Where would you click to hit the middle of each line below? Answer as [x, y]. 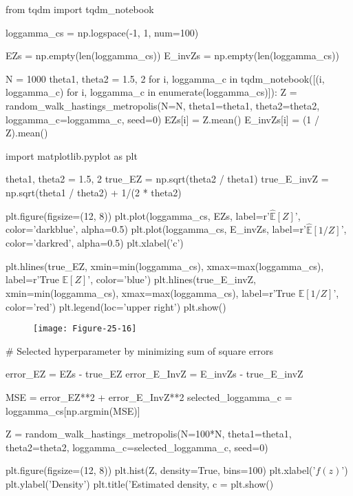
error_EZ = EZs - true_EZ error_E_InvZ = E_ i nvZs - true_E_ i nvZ [154, 374]
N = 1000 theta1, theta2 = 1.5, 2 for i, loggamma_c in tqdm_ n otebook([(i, [165, 78]
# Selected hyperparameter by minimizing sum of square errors [139, 350]
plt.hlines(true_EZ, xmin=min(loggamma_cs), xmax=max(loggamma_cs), [165, 266]
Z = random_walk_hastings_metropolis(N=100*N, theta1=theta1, [149, 434]
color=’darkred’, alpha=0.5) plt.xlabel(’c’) [95, 243]
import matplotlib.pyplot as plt [72, 155]
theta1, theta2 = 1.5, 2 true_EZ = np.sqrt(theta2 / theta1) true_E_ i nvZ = [167, 179]
